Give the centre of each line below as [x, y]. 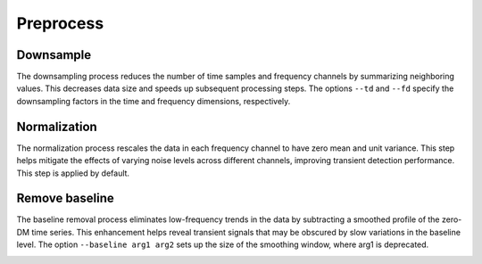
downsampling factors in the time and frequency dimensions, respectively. [154, 101]
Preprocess [60, 23]
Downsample [54, 55]
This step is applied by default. [73, 173]
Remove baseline [66, 198]
